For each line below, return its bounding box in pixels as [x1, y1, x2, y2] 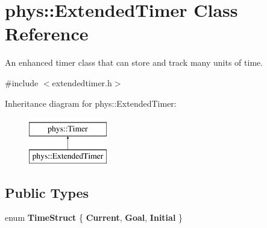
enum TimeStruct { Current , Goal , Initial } [5, 211, 183, 224]
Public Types [5, 183, 89, 201]
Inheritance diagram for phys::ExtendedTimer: [5, 97, 177, 109]
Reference [5, 21, 89, 46]
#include [5, 76, 39, 89]
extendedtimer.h [52, 76, 112, 89]
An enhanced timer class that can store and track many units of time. [5, 56, 263, 69]
